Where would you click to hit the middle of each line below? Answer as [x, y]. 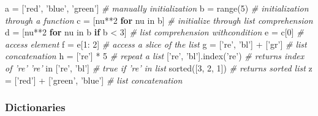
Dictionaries [35, 107]
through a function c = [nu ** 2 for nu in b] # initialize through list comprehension [159, 20]
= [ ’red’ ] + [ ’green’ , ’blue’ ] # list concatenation [94, 80]
